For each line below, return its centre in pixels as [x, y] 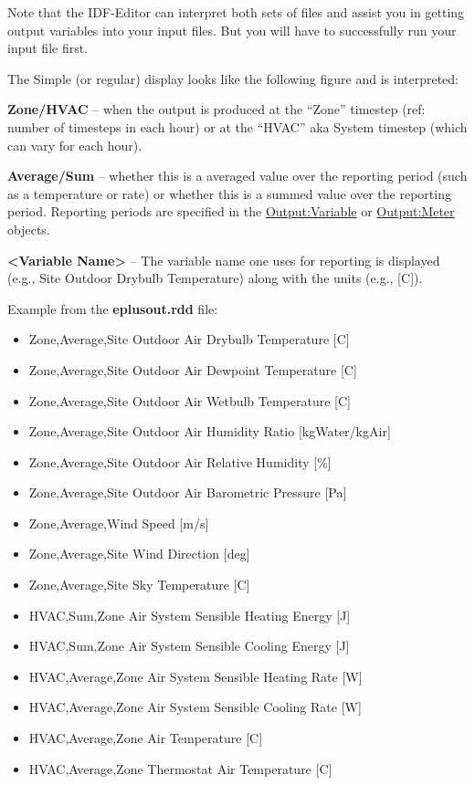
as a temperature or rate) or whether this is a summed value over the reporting [229, 193]
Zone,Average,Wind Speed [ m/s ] [119, 523]
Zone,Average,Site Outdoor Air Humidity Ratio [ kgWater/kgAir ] [210, 431]
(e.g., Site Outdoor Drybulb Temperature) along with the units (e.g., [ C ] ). [215, 278]
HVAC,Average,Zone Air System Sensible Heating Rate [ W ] [195, 676]
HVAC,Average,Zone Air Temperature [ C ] [146, 738]
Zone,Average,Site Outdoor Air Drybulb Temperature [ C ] [189, 339]
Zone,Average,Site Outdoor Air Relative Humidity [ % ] [180, 461]
